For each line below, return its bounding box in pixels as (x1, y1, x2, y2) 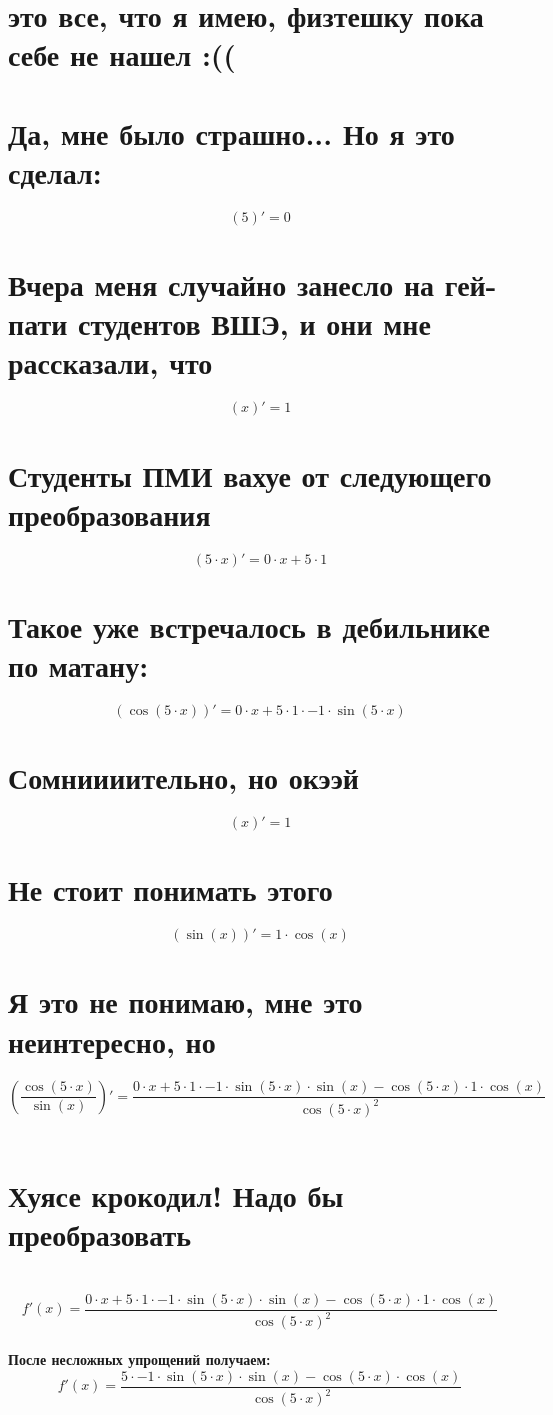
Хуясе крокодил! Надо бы (8, 1175, 344, 1216)
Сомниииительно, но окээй (8, 757, 359, 798)
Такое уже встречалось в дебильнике (8, 605, 490, 646)
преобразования (8, 493, 211, 534)
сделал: (8, 151, 102, 192)
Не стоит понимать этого (8, 869, 333, 910)
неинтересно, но (8, 1020, 216, 1061)
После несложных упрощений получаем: (8, 1349, 271, 1369)
